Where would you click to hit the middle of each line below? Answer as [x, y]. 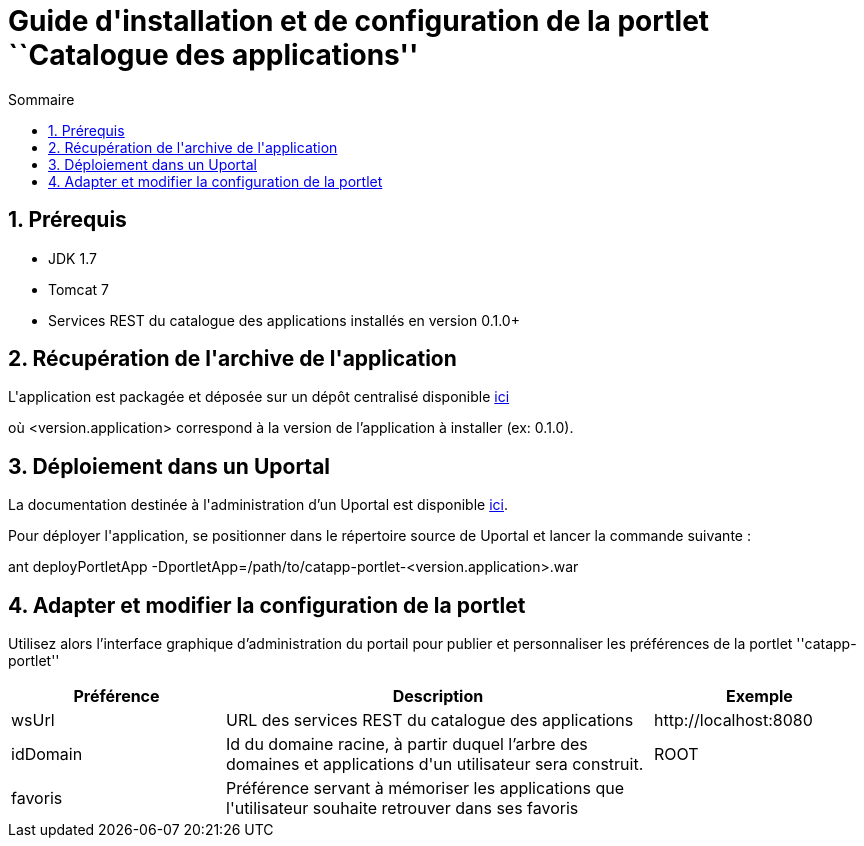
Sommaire [41, 99]
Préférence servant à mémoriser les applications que [425, 788]
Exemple [759, 696]
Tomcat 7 [79, 289]
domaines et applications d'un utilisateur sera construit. [435, 764]
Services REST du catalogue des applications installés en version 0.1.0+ [284, 320]
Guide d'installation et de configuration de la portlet [359, 21]
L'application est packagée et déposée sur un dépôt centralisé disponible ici [259, 397]
